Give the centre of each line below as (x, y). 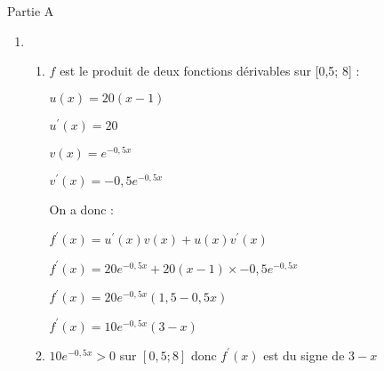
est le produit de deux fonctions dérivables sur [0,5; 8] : (210, 71)
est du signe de (304, 355)
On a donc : (81, 210)
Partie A (31, 11)
